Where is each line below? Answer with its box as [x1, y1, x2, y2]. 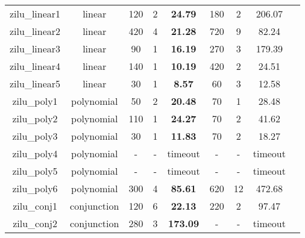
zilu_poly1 [12, 94, 58, 108]
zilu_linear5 [10, 77, 61, 90]
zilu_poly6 [12, 181, 58, 195]
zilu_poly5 [12, 164, 58, 178]
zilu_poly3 [12, 129, 58, 143]
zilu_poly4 [12, 146, 58, 160]
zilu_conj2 [13, 216, 57, 230]
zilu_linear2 [10, 24, 61, 38]
